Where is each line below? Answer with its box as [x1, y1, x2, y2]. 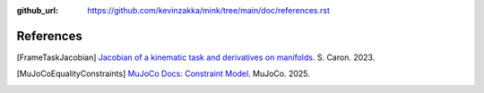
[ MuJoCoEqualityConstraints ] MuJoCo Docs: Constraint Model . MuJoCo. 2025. [16, 68, 311, 80]
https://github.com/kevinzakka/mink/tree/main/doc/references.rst [87, 5, 331, 15]
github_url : [16, 5, 58, 15]
